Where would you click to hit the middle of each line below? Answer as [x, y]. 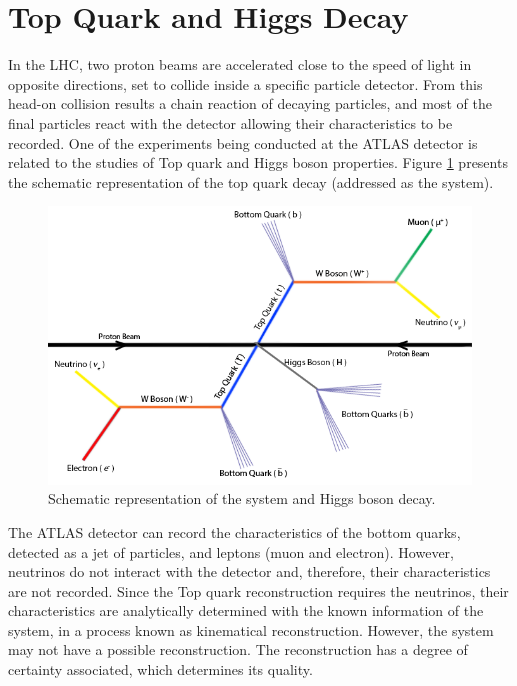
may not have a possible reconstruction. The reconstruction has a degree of [238, 649]
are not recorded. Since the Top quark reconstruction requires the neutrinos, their [258, 590]
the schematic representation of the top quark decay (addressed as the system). [251, 181]
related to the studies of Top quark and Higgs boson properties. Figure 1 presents [258, 162]
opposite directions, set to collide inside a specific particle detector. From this [245, 83]
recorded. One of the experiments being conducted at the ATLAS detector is [243, 142]
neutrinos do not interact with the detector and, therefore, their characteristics [249, 571]
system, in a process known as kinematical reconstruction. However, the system [251, 629]
